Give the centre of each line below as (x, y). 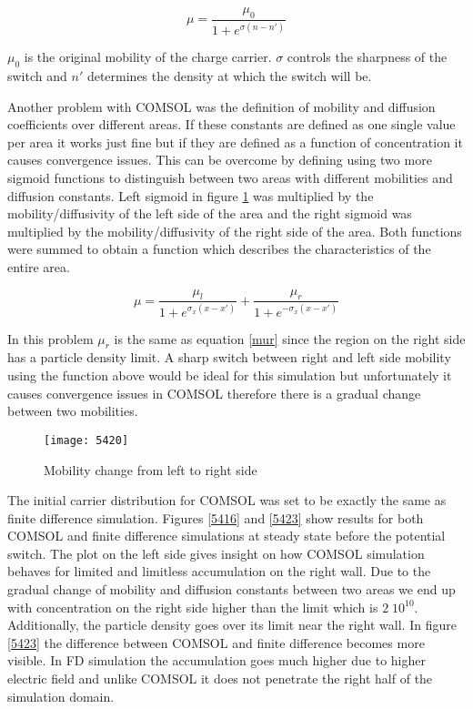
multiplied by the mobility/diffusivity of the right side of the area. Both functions (235, 231)
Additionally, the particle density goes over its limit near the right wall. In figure (232, 625)
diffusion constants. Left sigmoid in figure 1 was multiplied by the (191, 195)
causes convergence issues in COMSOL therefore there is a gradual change (214, 393)
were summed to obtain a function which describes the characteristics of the (219, 249)
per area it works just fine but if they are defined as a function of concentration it (235, 142)
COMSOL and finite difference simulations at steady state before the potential (226, 536)
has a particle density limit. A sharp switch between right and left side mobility (229, 357)
